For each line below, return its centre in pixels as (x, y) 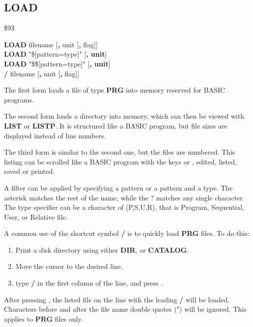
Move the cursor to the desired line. (69, 266)
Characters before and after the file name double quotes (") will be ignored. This (125, 309)
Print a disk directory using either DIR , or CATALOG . (102, 249)
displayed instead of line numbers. (55, 135)
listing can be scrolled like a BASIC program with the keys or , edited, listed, (120, 161)
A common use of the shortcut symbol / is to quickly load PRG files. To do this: (127, 233)
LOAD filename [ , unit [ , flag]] (51, 44)
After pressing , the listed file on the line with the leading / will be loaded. (117, 299)
